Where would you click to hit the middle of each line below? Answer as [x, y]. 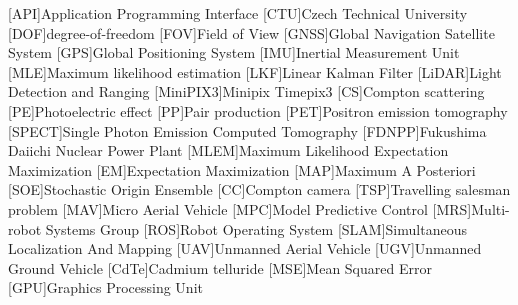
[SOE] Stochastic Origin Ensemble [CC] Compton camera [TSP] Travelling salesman [259, 189]
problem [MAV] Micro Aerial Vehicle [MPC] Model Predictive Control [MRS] [240, 208]
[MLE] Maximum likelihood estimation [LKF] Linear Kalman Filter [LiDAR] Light [255, 71]
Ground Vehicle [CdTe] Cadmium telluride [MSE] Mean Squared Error [220, 267]
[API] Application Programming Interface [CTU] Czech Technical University [238, 13]
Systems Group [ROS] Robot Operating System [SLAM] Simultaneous [256, 228]
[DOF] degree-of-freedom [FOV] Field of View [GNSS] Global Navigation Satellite [251, 32]
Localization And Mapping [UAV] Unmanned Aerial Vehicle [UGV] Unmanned [245, 248]
